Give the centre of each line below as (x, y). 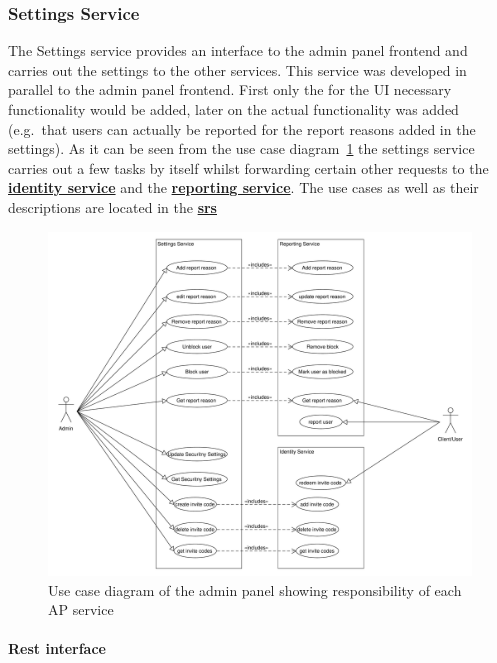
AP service (81, 609)
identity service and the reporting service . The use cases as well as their (243, 187)
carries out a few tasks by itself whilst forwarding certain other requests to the (248, 167)
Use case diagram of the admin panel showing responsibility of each (255, 589)
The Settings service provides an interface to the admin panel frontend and (238, 50)
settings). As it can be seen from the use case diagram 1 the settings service (241, 148)
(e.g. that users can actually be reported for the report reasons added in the (242, 128)
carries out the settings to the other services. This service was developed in (237, 69)
